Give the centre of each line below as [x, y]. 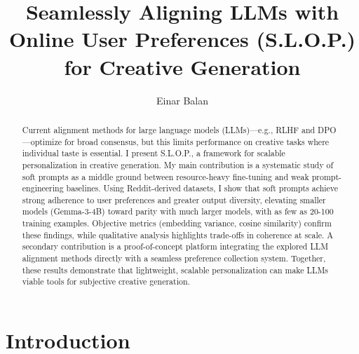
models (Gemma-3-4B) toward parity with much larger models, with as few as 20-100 [178, 211]
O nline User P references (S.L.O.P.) [182, 39]
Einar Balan [182, 100]
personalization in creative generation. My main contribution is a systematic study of [178, 164]
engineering [43, 188]
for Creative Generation [182, 66]
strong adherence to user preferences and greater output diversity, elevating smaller [174, 199]
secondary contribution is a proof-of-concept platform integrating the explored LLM [175, 246]
